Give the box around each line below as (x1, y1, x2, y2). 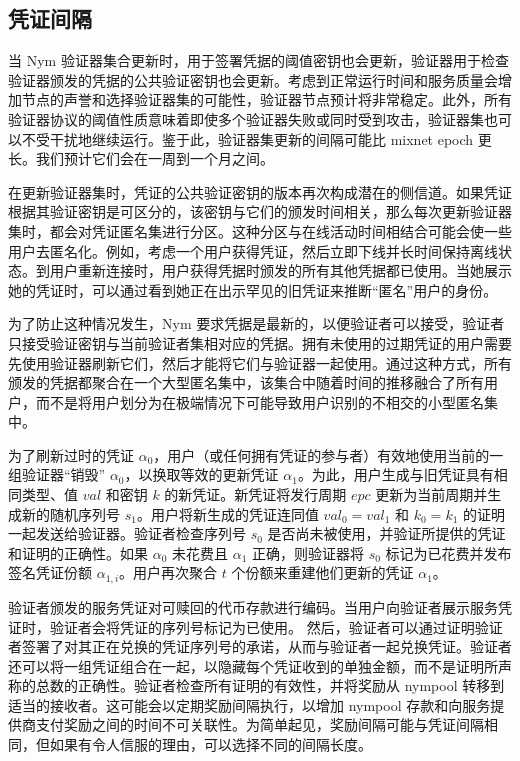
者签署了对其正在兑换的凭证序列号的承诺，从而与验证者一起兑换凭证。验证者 (8, 636, 512, 657)
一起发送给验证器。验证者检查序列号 (8, 523, 246, 544)
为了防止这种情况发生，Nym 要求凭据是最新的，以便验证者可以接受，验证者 (8, 313, 505, 334)
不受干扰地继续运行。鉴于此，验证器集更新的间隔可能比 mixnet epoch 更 (21, 128, 492, 149)
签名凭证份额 (8, 562, 92, 583)
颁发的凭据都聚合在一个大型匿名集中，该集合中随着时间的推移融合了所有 (8, 372, 484, 393)
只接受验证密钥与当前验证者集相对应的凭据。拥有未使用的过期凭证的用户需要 (8, 332, 512, 353)
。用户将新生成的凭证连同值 (136, 503, 319, 524)
